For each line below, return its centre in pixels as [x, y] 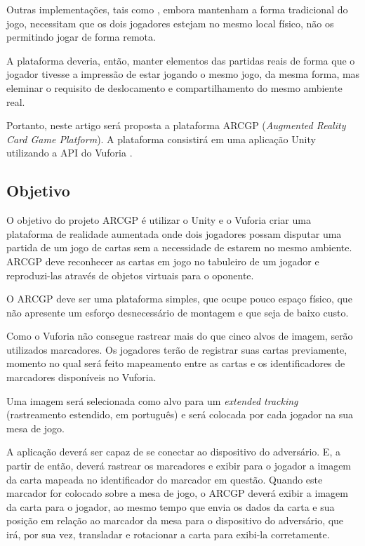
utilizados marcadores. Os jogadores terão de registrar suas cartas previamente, [177, 349]
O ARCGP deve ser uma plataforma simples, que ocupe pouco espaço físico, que [179, 299]
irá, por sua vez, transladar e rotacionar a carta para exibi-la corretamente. [168, 534]
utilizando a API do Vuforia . [69, 153]
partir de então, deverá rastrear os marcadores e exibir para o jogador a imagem [179, 466]
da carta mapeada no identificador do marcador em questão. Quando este [165, 479]
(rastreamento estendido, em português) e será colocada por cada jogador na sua [180, 414]
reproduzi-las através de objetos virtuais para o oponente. [130, 275]
